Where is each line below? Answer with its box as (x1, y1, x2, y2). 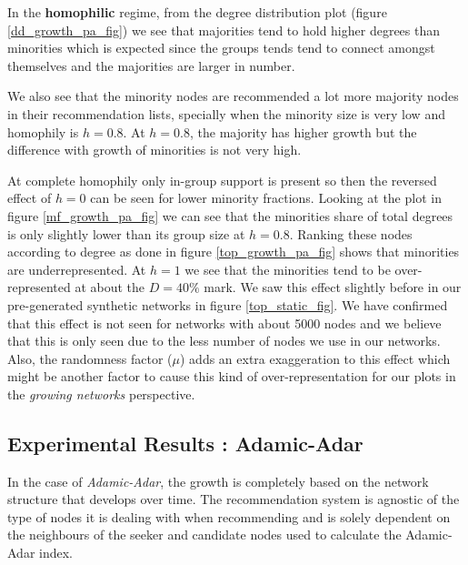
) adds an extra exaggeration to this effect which (179, 348, 451, 368)
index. (39, 543, 74, 562)
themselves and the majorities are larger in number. (7, 55, 295, 75)
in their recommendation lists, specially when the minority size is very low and (7, 104, 445, 123)
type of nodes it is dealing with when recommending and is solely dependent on (7, 507, 451, 526)
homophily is (7, 122, 79, 141)
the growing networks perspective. (7, 384, 195, 403)
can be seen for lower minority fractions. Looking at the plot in (90, 188, 442, 207)
